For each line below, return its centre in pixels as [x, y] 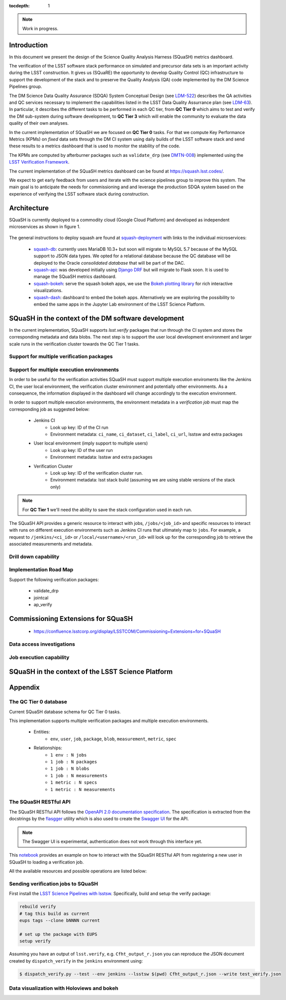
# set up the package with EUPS [58, 934]
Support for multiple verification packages [61, 356]
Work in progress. [40, 28]
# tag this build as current [55, 914]
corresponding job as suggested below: [49, 409]
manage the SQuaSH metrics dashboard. [75, 276]
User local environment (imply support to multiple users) [91, 443]
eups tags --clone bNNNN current [60, 920]
